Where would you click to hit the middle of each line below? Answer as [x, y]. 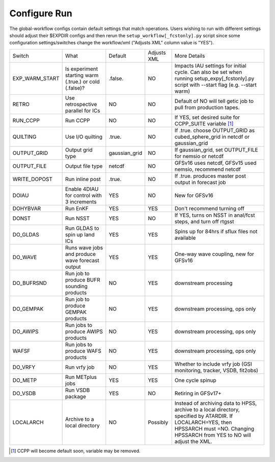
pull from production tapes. [207, 107]
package [76, 396]
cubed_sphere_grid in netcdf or [212, 137]
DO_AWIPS [25, 331]
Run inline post [83, 179]
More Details [190, 56]
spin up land [80, 235]
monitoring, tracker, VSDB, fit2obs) [216, 370]
